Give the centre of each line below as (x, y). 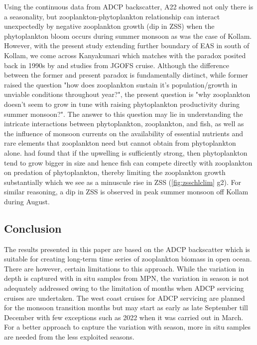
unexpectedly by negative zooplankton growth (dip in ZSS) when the (109, 26)
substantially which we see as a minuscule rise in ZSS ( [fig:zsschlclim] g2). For (123, 182)
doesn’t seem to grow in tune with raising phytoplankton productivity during (122, 104)
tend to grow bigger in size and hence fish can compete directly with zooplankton (128, 162)
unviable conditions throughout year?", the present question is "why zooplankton (127, 94)
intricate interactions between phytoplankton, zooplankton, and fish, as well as (124, 124)
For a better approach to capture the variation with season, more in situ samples (128, 327)
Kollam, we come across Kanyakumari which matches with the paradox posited (125, 55)
